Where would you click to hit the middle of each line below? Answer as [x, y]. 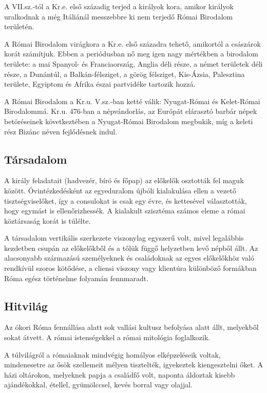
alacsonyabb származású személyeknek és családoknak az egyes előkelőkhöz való [129, 258]
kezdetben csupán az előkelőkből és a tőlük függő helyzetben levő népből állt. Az [131, 248]
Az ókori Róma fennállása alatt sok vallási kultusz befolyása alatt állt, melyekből [131, 327]
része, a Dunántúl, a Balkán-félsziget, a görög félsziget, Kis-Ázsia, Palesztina [125, 74]
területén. [19, 26]
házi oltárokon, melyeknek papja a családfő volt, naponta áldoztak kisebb [120, 374]
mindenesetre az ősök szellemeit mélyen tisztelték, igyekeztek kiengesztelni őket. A [133, 365]
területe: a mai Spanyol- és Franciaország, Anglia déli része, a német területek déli [133, 63]
